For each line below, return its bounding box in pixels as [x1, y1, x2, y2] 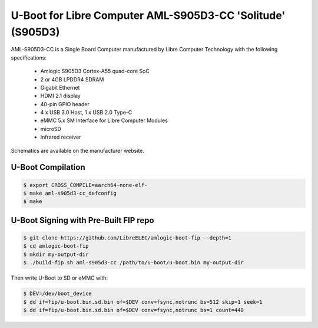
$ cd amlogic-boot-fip [23, 242, 89, 250]
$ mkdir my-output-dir [23, 251, 89, 258]
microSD [40, 125, 62, 132]
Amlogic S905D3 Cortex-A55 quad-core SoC [40, 68, 150, 75]
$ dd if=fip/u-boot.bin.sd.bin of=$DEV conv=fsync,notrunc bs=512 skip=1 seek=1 [23, 299, 263, 305]
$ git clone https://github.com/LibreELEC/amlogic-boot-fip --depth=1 [23, 235, 232, 241]
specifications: [11, 54, 47, 61]
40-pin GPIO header [40, 100, 90, 107]
